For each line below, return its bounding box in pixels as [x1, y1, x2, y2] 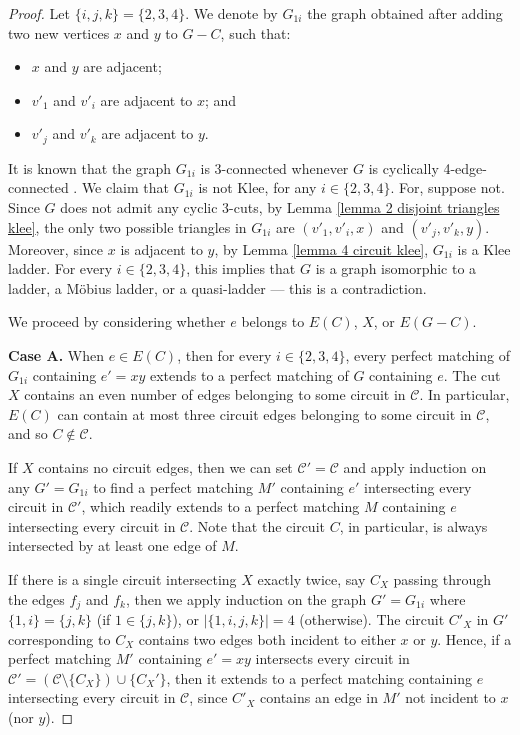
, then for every [177, 344, 272, 365]
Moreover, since [8, 238, 104, 259]
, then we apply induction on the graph [125, 588, 367, 609]
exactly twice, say [257, 568, 366, 589]
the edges [8, 588, 65, 609]
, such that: [220, 22, 291, 43]
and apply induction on [343, 456, 487, 477]
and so [8, 423, 48, 444]
